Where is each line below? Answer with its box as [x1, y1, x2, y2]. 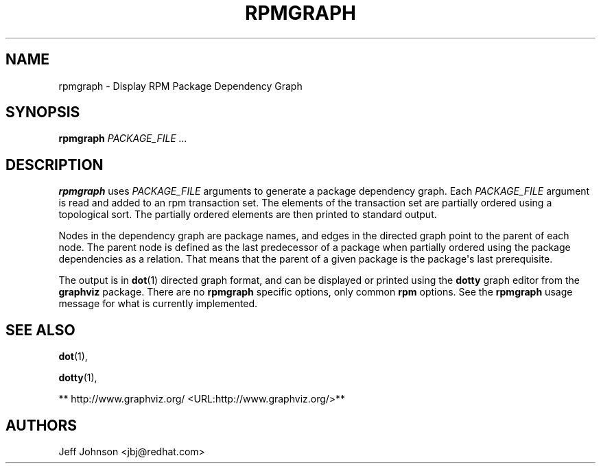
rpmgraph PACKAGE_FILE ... [58, 132, 187, 145]
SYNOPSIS [5, 104, 80, 121]
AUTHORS [5, 416, 78, 434]
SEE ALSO [5, 321, 75, 339]
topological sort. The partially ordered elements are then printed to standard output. [58, 208, 437, 221]
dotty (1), [58, 372, 97, 384]
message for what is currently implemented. [58, 298, 258, 310]
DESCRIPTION [5, 156, 104, 173]
